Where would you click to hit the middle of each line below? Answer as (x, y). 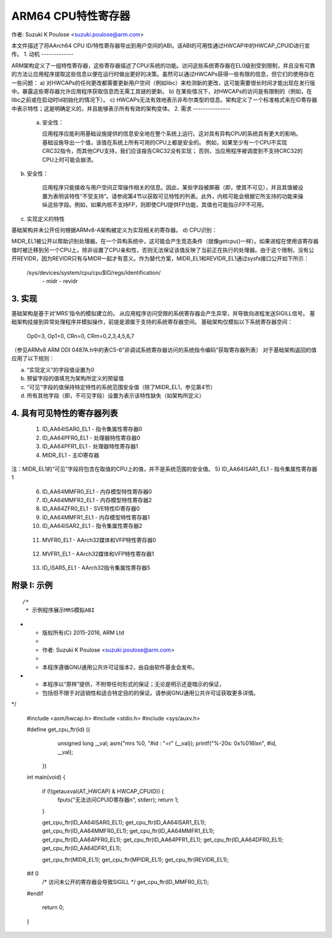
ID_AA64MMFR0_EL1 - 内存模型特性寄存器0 (97, 491)
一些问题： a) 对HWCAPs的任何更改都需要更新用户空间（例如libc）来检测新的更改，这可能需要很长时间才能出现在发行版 (164, 82)
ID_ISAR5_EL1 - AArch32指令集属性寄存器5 (96, 568)
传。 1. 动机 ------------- (42, 54)
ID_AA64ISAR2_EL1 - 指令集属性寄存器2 (92, 526)
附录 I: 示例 (32, 585)
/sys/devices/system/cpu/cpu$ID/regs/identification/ (94, 272)
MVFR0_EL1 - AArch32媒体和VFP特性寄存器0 (99, 540)
